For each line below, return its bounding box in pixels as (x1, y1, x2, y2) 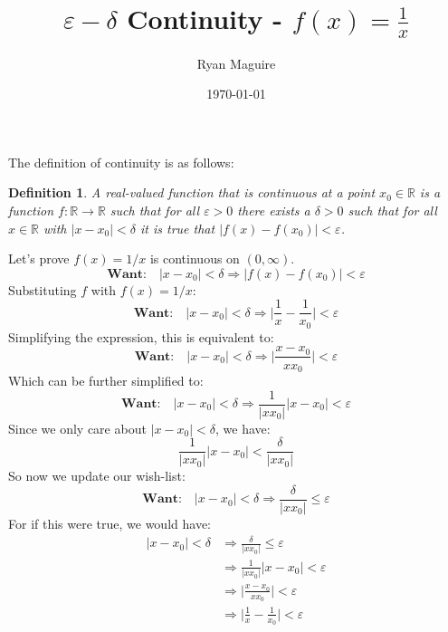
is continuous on (149, 249, 240, 268)
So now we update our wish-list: (8, 466, 186, 485)
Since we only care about (8, 418, 147, 437)
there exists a (237, 200, 310, 219)
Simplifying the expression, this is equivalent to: (8, 327, 274, 346)
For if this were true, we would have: (8, 513, 211, 532)
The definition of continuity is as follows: (8, 152, 234, 171)
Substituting (8, 280, 77, 299)
